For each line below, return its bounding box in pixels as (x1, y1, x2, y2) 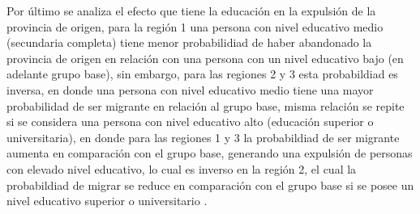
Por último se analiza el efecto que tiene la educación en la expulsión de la (6, 2, 376, 19)
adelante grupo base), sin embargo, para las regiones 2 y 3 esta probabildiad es (6, 65, 398, 82)
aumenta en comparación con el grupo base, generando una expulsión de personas (6, 145, 413, 162)
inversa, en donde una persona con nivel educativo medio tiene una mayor (6, 81, 374, 98)
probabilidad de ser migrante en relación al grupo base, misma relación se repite (6, 97, 405, 114)
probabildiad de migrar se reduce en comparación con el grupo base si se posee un (6, 176, 414, 193)
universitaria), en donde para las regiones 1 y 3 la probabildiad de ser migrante (6, 128, 400, 145)
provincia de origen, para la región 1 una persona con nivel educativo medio (6, 18, 384, 35)
